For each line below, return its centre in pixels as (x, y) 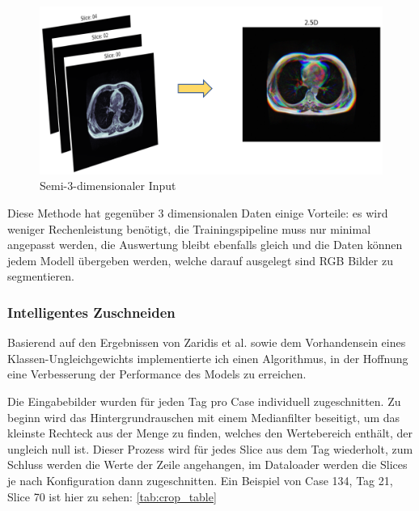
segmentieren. (41, 276)
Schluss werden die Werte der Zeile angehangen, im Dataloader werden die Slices (207, 465)
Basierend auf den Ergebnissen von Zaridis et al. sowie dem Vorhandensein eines (207, 342)
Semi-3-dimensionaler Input (108, 186)
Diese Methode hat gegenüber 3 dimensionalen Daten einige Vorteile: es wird (198, 213)
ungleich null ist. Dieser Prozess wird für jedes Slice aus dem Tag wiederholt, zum (210, 448)
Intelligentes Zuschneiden (91, 312)
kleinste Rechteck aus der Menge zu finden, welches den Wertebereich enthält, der (210, 433)
